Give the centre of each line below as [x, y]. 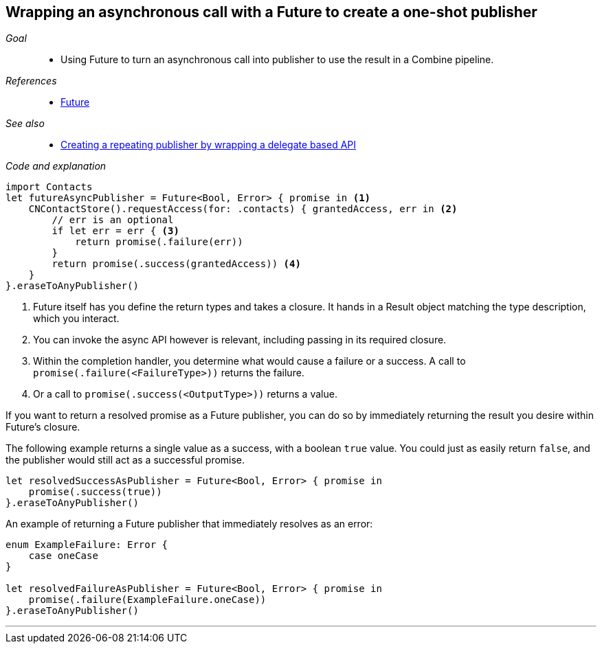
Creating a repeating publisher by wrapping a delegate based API [209, 145]
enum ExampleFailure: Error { [87, 545]
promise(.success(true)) [95, 492]
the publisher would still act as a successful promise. [125, 460]
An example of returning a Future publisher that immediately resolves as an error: [189, 524]
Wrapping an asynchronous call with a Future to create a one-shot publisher [271, 12]
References [31, 81]
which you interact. [76, 319]
